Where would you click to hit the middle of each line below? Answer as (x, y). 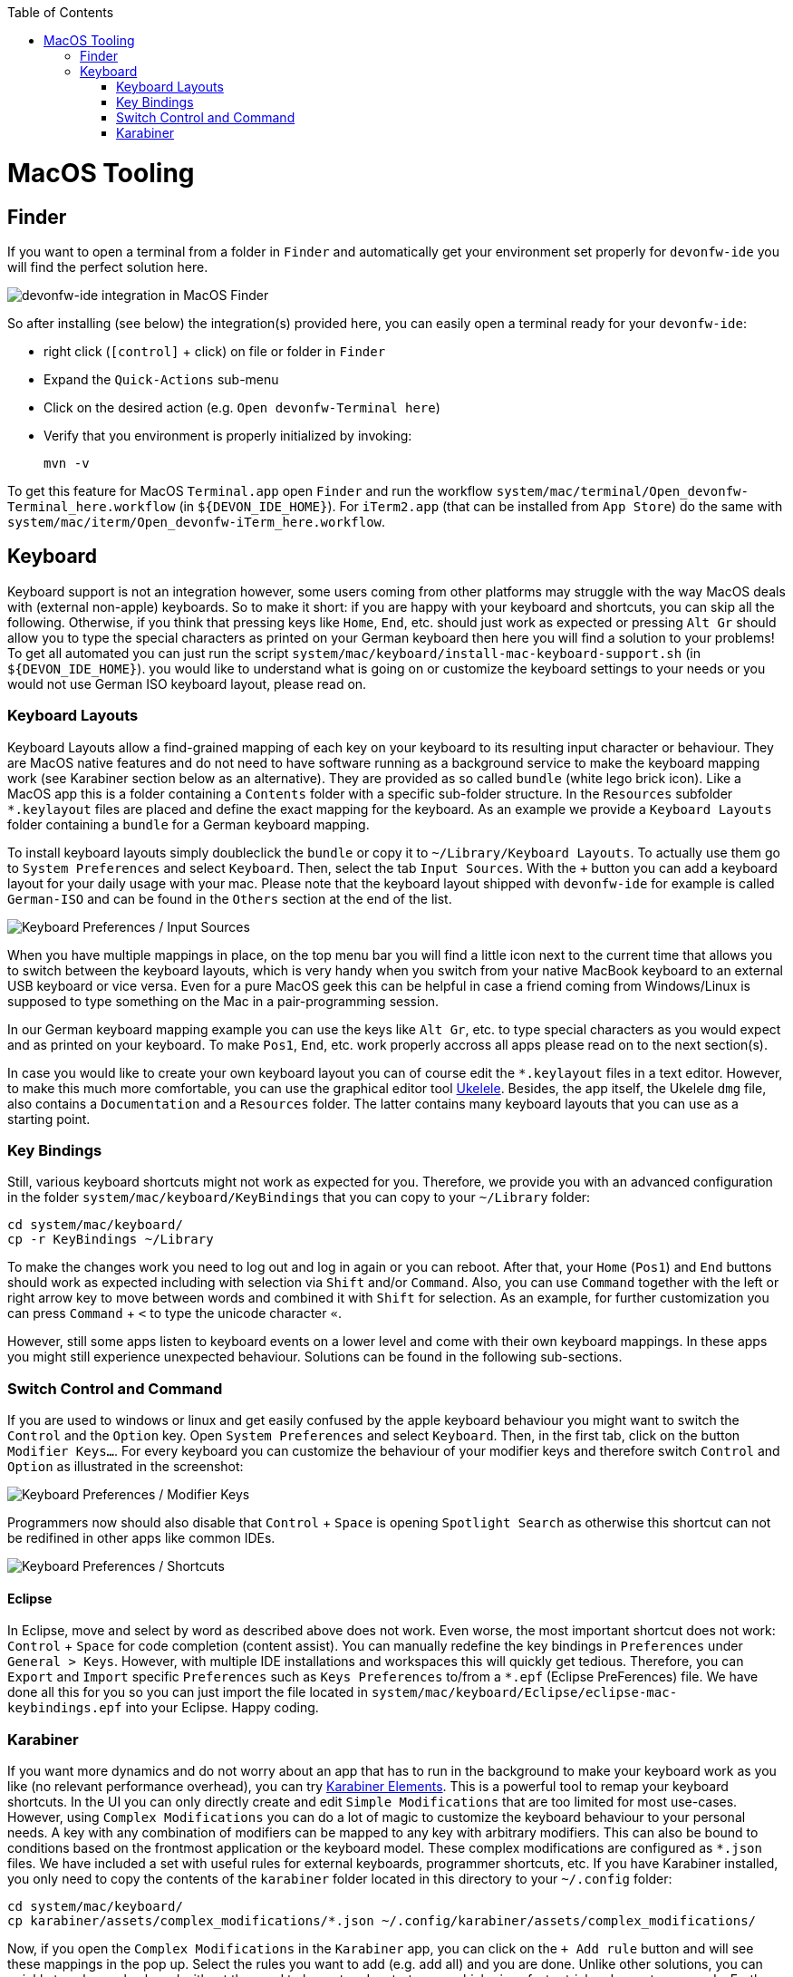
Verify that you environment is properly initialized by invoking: (228, 435)
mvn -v (67, 463)
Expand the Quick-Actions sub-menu (161, 379)
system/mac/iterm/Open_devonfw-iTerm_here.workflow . (197, 521)
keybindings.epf (65, 1708)
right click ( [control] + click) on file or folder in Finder (215, 351)
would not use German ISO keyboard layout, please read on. (187, 683)
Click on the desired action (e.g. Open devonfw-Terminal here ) (242, 407)
